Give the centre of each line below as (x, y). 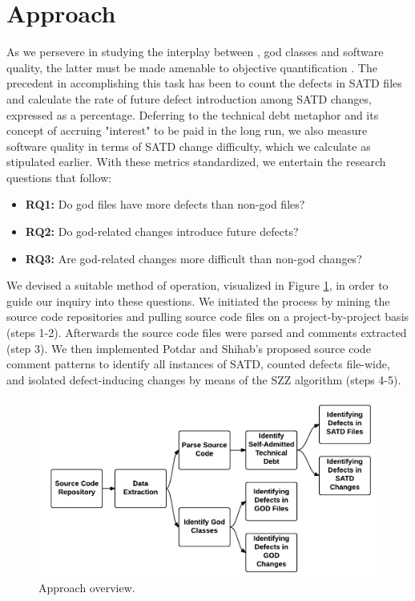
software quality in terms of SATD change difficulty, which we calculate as (189, 146)
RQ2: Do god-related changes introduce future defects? (162, 231)
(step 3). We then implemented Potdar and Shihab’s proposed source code (189, 348)
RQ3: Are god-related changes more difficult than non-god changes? (193, 258)
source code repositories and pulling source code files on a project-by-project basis (208, 317)
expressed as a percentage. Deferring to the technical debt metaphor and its (193, 114)
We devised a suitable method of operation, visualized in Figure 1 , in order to (197, 285)
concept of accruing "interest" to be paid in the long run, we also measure (187, 130)
